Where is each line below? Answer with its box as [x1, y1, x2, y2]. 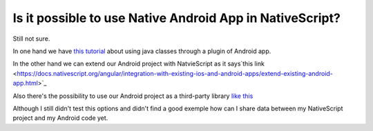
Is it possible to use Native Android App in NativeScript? [12, 10, 341, 26]
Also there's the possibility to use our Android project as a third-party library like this [12, 92, 254, 100]
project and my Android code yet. [12, 114, 108, 122]
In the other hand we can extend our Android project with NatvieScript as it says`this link [12, 59, 265, 68]
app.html [12, 79, 38, 88]
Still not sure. [12, 34, 50, 43]
